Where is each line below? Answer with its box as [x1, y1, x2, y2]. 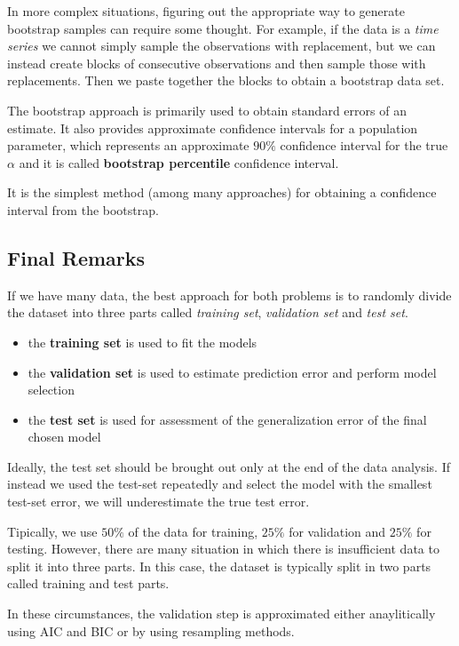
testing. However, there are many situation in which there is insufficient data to [7, 539, 439, 558]
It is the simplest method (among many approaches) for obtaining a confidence [7, 183, 437, 202]
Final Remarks [7, 243, 146, 271]
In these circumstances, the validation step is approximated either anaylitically [7, 604, 436, 623]
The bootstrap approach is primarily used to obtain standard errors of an [7, 100, 407, 119]
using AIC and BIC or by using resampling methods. [7, 621, 295, 640]
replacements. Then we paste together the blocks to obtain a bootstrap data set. [7, 71, 445, 90]
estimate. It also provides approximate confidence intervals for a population [7, 118, 418, 137]
